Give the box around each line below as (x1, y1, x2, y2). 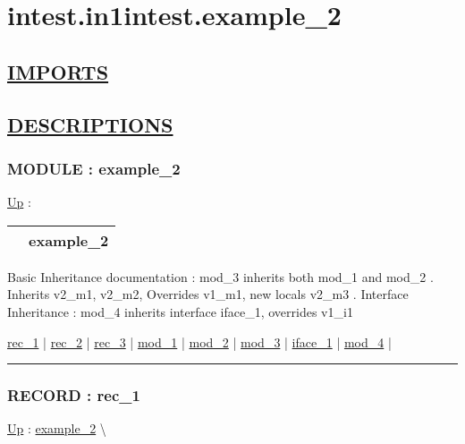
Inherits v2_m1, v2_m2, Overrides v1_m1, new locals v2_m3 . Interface (7, 285, 409, 303)
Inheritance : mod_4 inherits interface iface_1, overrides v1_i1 (7, 302, 353, 320)
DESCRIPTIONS (7, 110, 173, 138)
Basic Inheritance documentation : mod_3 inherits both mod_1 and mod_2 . (7, 267, 434, 286)
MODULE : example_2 (7, 157, 181, 179)
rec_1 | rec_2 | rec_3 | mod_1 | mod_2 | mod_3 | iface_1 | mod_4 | (7, 332, 392, 351)
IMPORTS (7, 57, 109, 85)
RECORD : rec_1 (7, 384, 140, 406)
